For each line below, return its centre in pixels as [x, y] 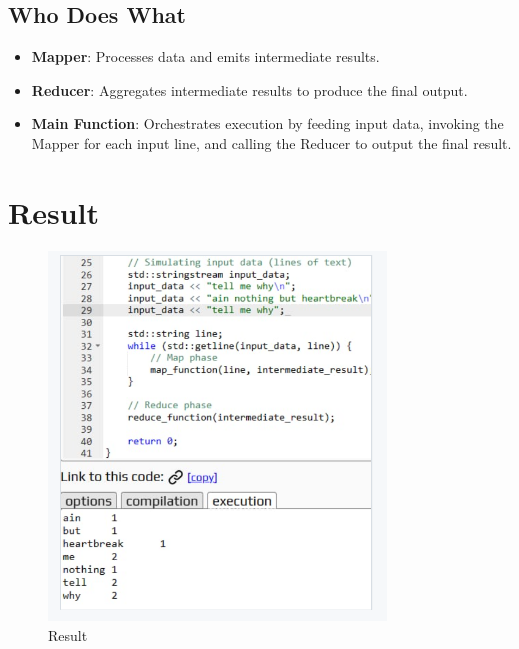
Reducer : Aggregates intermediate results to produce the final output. [249, 89]
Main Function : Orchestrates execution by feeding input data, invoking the [267, 123]
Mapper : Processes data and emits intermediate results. [205, 56]
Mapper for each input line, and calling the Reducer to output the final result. [271, 142]
